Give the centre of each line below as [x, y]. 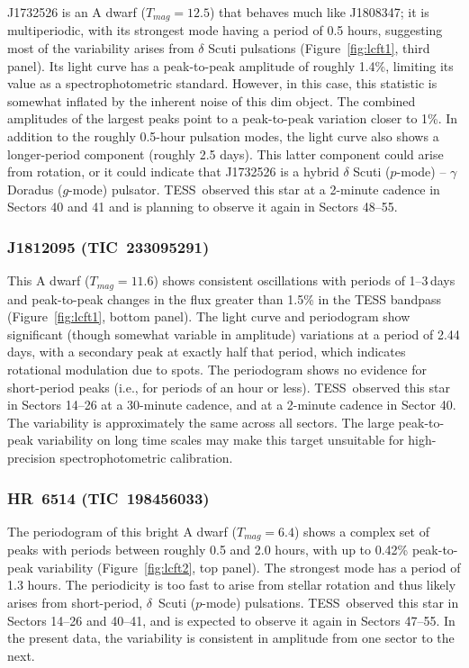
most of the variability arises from [101, 48]
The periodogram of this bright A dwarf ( [122, 531]
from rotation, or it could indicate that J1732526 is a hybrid [173, 172]
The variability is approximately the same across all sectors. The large [201, 422]
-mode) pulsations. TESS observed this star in [330, 603]
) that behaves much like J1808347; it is [319, 12]
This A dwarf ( [49, 280]
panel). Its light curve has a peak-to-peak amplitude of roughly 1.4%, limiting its [230, 65]
